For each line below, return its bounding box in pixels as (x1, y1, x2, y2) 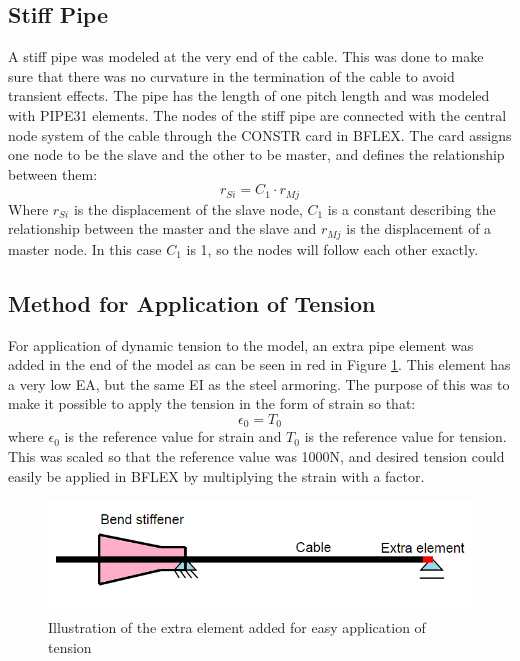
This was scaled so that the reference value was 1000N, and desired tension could (8, 446, 505, 467)
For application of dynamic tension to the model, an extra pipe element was (8, 334, 474, 355)
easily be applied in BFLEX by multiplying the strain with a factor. (8, 465, 425, 486)
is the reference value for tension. (304, 426, 507, 447)
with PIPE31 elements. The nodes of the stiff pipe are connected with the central (8, 104, 507, 125)
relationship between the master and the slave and (8, 218, 317, 239)
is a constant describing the (327, 198, 496, 219)
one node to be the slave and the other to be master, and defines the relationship (8, 144, 505, 165)
